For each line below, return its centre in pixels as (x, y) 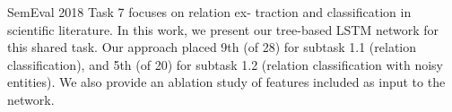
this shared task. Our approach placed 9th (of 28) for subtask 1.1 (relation (212, 47)
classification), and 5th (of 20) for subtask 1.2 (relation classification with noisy (225, 64)
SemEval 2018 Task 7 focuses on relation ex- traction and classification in (209, 12)
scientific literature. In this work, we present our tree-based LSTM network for (223, 29)
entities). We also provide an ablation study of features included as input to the (226, 82)
